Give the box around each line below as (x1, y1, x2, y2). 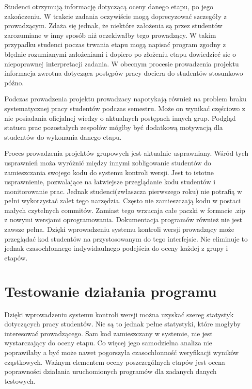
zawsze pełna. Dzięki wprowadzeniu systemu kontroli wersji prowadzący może (4, 224, 235, 234)
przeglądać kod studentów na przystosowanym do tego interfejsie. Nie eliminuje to (4, 233, 248, 243)
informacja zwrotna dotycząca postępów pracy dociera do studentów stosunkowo (4, 68, 243, 78)
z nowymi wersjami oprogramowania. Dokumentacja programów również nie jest (4, 214, 242, 225)
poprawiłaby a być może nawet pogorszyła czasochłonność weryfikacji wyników (4, 347, 239, 357)
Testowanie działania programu (4, 281, 217, 301)
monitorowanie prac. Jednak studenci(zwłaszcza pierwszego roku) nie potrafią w (4, 186, 242, 196)
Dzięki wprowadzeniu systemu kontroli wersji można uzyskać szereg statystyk (4, 309, 234, 319)
